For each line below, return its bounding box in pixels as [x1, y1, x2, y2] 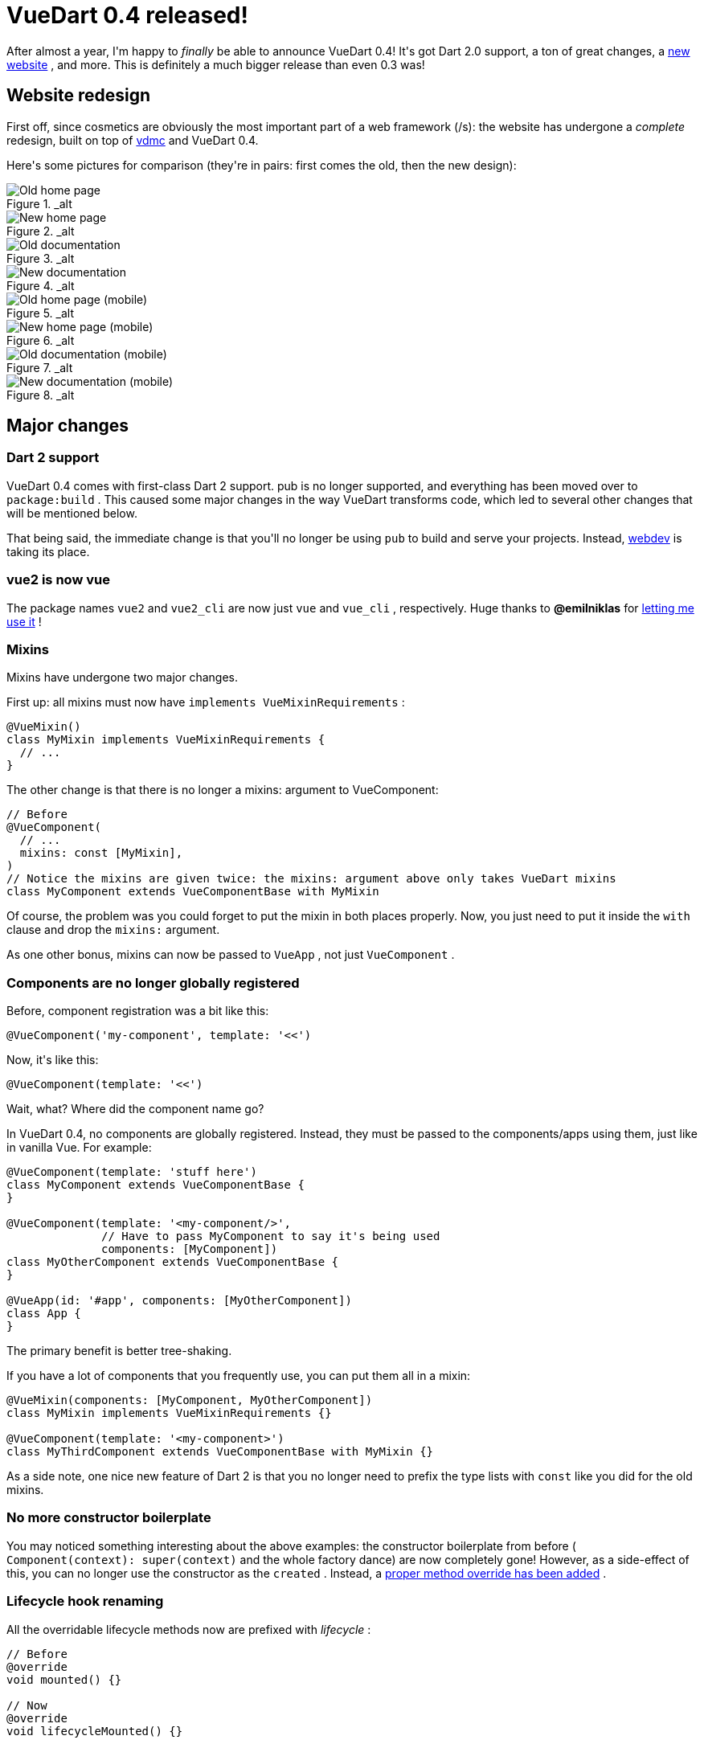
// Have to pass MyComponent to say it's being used [101, 1230, 440, 1243]
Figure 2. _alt [6, 223, 75, 238]
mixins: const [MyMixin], [19, 846, 183, 860]
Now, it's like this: [6, 1053, 99, 1067]
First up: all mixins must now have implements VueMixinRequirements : [6, 695, 405, 710]
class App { [6, 1307, 81, 1320]
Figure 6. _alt [6, 333, 75, 347]
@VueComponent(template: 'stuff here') [6, 1165, 257, 1179]
